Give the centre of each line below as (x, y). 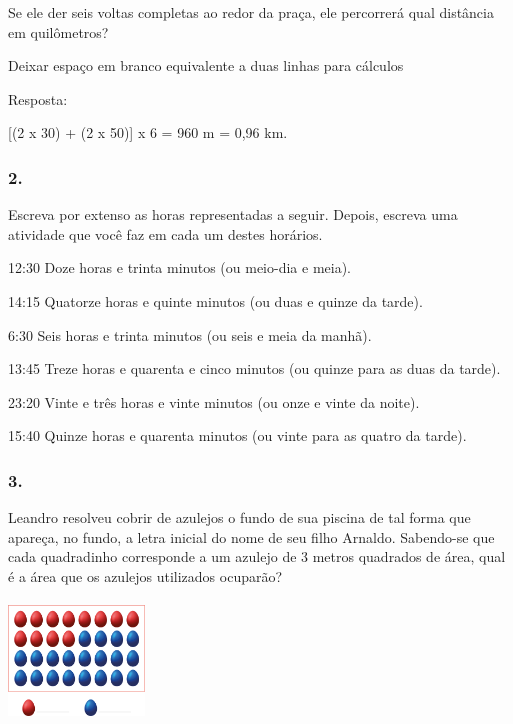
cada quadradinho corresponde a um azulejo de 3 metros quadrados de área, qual (257, 556)
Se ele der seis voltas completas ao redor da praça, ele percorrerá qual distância (251, 12)
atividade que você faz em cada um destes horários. (165, 233)
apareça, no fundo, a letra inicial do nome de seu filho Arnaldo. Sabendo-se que (251, 536)
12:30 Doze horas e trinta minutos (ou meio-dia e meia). (179, 267)
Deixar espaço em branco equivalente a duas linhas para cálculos (206, 65)
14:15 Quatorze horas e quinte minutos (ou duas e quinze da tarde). (215, 300)
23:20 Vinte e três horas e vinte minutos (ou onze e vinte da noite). (214, 401)
